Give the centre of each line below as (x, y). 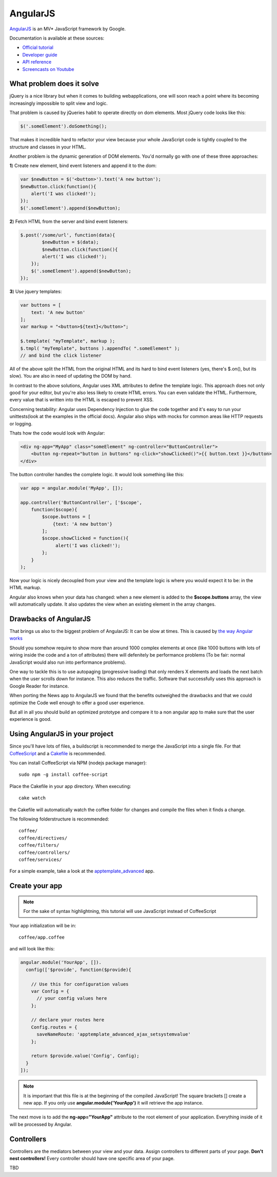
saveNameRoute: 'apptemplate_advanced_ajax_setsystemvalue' (114, 1034)
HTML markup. (25, 588)
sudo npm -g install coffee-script (63, 775)
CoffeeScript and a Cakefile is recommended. (58, 753)
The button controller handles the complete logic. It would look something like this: (97, 474)
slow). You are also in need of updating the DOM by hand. (71, 376)
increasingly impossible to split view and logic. (58, 103)
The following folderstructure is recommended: (59, 819)
